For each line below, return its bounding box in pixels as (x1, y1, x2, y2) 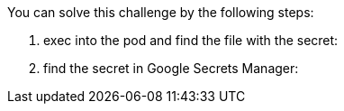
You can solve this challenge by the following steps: (7, 5, 314, 20)
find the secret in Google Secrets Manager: (43, 60, 299, 76)
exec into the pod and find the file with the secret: (43, 32, 339, 48)
